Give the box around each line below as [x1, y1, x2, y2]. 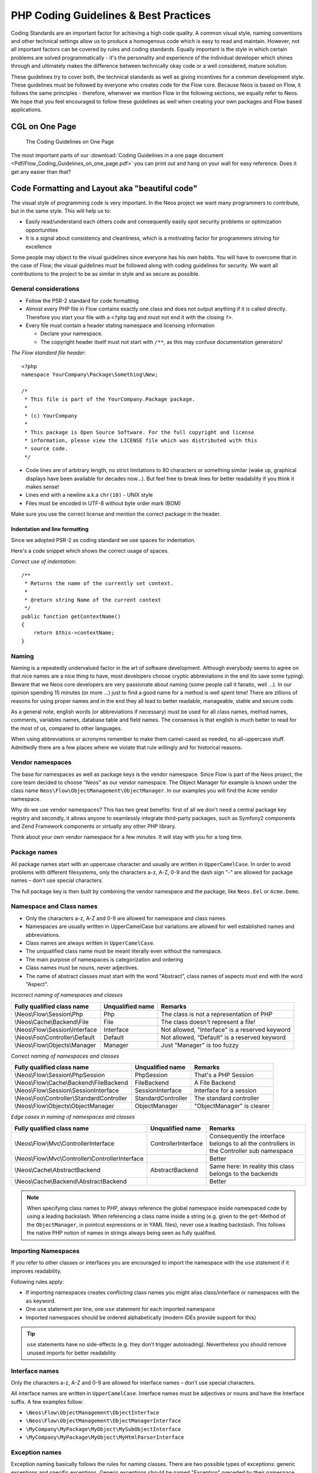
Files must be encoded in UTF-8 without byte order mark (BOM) [25, 500, 181, 507]
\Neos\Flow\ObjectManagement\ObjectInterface [25, 1409, 160, 1416]
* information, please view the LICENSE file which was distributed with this [24, 437, 257, 444]
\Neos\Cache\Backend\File [14, 1018, 89, 1026]
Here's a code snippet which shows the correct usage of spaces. [11, 547, 169, 554]
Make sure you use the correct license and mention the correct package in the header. [11, 510, 221, 518]
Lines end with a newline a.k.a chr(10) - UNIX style [25, 491, 153, 498]
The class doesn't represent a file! [161, 1018, 256, 1026]
